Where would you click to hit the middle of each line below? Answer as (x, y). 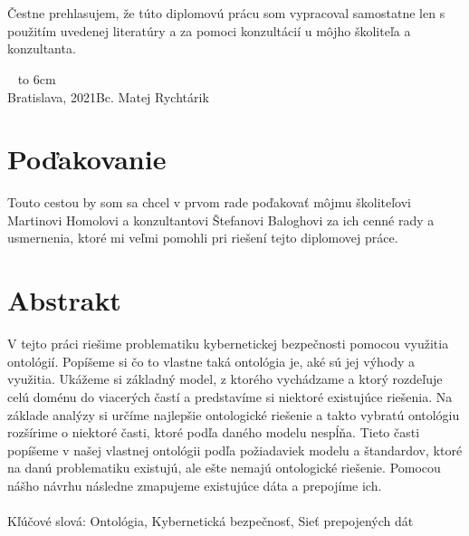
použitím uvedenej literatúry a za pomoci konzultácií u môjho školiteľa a (209, 30)
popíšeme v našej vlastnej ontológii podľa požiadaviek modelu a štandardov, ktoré (235, 450)
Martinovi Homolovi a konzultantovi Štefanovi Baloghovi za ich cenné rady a (221, 220)
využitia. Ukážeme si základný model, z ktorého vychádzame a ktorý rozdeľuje (225, 379)
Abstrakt (64, 300)
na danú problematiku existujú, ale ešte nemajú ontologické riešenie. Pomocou (224, 468)
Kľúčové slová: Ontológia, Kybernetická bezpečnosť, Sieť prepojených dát (211, 521)
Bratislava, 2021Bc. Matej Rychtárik (108, 96)
